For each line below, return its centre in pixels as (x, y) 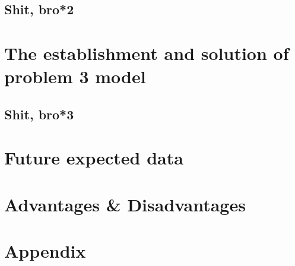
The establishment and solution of (147, 53)
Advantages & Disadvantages (125, 204)
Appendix (45, 251)
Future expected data (94, 158)
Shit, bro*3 (39, 114)
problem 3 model (75, 76)
